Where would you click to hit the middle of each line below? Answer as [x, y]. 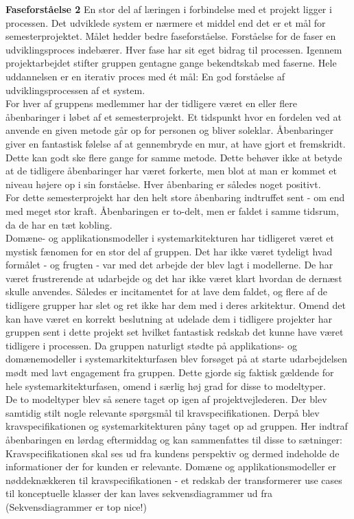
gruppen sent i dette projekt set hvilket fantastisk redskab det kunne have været [175, 332]
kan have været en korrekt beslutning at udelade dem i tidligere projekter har [169, 318]
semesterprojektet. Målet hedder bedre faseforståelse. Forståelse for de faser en [171, 36]
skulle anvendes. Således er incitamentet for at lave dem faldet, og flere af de [166, 291]
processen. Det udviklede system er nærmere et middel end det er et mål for [166, 22]
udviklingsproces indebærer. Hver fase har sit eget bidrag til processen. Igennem [174, 49]
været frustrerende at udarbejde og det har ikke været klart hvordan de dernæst [174, 278]
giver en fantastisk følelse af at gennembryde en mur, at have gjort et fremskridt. [176, 143]
